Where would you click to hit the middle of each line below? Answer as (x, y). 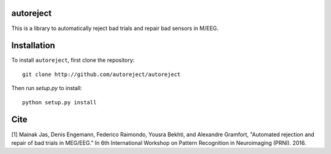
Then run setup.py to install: (47, 88)
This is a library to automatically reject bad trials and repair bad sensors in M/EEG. (115, 28)
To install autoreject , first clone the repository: (73, 60)
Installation (33, 46)
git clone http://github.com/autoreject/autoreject (101, 74)
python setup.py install (59, 102)
